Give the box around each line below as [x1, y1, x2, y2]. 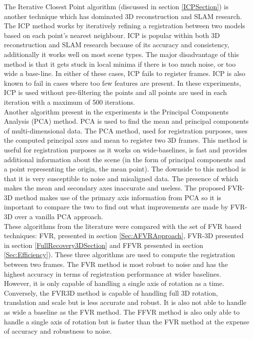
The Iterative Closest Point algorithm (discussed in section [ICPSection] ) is [4, 1, 229, 11]
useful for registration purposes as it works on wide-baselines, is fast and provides [4, 144, 247, 154]
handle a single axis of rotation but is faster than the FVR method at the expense [4, 316, 250, 326]
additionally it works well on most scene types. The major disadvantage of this [4, 49, 239, 59]
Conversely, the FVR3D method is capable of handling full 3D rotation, [4, 287, 218, 298]
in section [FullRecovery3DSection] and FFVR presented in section [4, 240, 203, 250]
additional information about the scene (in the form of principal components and [4, 154, 246, 164]
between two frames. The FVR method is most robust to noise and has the [4, 259, 228, 269]
